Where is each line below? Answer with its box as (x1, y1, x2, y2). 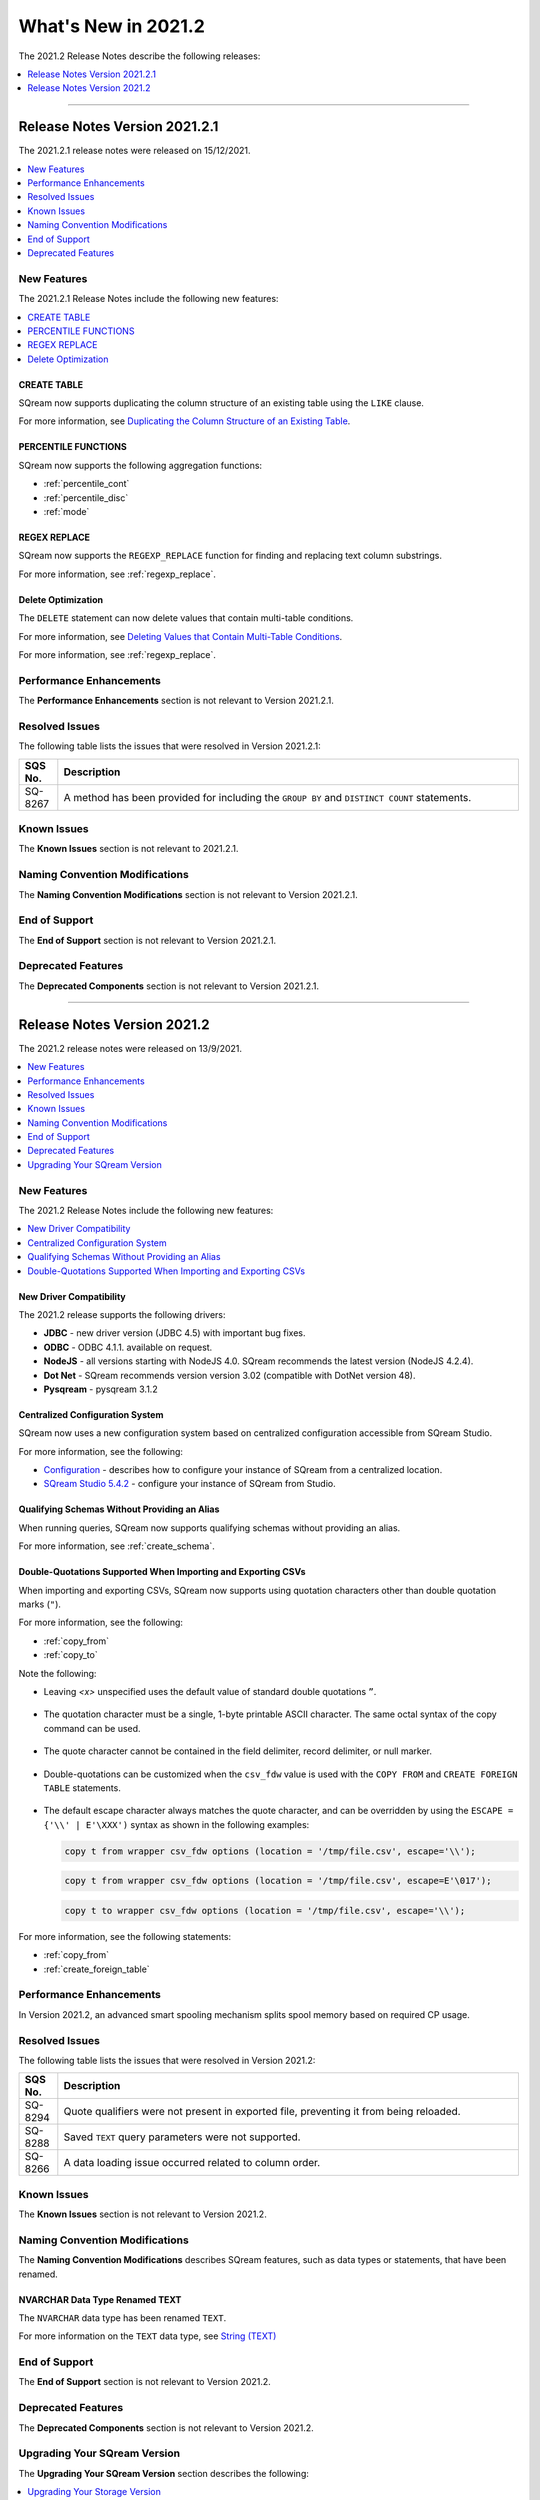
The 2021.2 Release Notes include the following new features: (18, 1204, 274, 1216)
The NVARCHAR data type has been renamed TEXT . (18, 2311, 227, 2324)
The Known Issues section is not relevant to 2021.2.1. (18, 843, 239, 855)
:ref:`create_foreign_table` (43, 1963, 150, 1975)
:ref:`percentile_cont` (43, 478, 130, 490)
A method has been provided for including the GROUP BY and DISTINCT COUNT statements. (63, 790, 472, 804)
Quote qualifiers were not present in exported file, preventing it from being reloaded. (63, 2105, 461, 2119)
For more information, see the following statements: (18, 1930, 232, 1942)
